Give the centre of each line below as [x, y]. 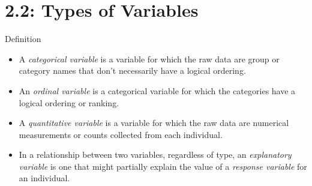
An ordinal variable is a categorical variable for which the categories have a [157, 90]
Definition [23, 39]
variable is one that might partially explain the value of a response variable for [163, 166]
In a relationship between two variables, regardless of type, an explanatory [155, 154]
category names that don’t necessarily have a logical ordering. [132, 70]
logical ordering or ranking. [69, 102]
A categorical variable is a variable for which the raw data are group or [149, 58]
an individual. [44, 178]
